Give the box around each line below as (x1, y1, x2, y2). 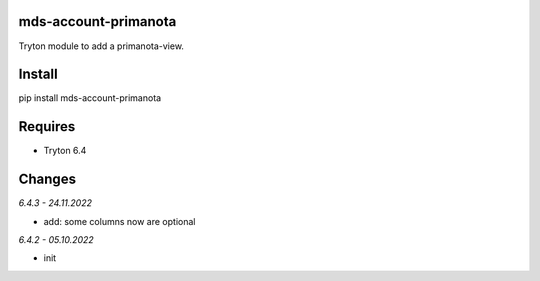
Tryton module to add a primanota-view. (18, 40, 185, 52)
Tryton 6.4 (43, 145, 87, 157)
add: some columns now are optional (43, 215, 196, 227)
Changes (18, 171, 77, 188)
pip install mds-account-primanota (18, 92, 162, 104)
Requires (18, 118, 76, 135)
